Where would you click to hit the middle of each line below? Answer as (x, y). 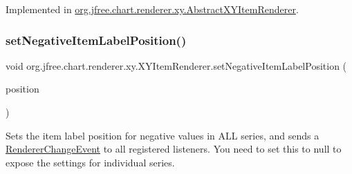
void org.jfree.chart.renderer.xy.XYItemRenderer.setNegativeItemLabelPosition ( (176, 65)
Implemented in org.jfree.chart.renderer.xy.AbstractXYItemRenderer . (152, 9)
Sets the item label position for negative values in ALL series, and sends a (163, 135)
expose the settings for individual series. (90, 162)
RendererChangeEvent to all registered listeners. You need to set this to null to (174, 149)
